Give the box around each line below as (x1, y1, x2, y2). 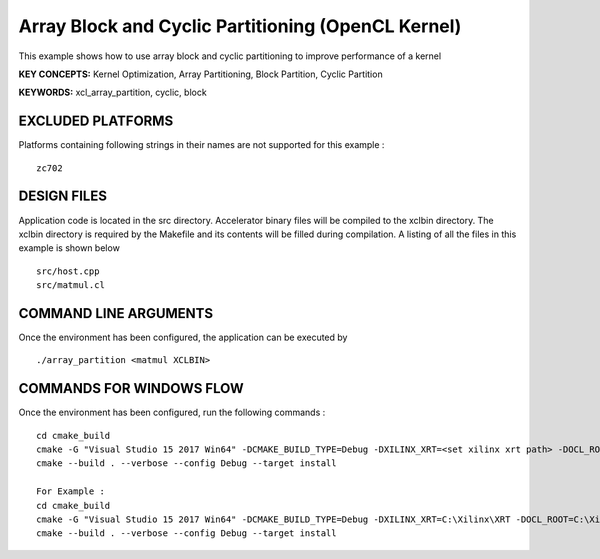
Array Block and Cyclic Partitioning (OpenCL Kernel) (18, 15, 462, 37)
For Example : (36, 486, 105, 497)
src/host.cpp (36, 265, 100, 277)
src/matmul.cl (36, 280, 105, 291)
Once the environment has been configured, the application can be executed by (18, 331, 348, 343)
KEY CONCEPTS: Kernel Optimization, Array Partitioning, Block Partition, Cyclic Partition (18, 68, 384, 80)
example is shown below (18, 242, 120, 254)
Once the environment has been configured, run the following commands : (18, 406, 326, 419)
